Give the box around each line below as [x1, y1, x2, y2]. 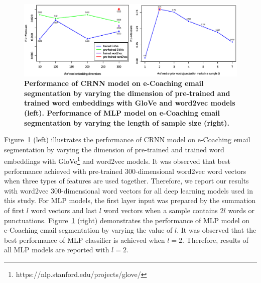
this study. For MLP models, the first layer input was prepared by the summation [4, 195, 256, 206]
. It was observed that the [177, 225, 256, 235]
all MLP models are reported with [4, 244, 109, 255]
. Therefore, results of [182, 234, 248, 245]
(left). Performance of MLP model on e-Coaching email [24, 108, 220, 118]
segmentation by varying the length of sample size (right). [24, 117, 230, 128]
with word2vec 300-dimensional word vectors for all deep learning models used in [4, 185, 253, 196]
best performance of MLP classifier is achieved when [4, 234, 165, 245]
